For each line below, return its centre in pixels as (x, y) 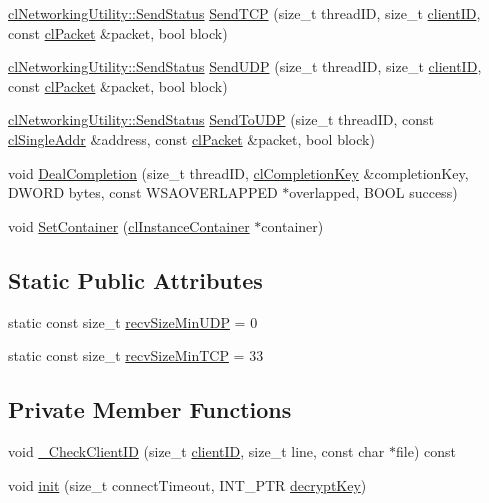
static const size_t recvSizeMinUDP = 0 (133, 321)
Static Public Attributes (135, 279)
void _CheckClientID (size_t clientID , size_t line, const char (196, 450)
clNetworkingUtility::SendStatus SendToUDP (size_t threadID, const (221, 119)
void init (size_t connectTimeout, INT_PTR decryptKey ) (187, 484)
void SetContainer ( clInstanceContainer (129, 225)
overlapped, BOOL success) (373, 192)
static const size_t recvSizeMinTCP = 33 (136, 355)
